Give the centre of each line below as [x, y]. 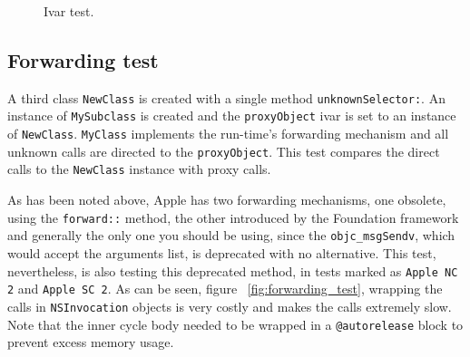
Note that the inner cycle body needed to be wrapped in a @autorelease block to [235, 324]
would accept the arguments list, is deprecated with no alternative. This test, [222, 252]
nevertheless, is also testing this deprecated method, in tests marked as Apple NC [233, 270]
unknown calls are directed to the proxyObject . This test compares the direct [224, 151]
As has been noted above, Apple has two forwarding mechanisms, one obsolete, [227, 200]
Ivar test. [69, 11]
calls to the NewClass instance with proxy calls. [139, 169]
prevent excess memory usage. [91, 342]
